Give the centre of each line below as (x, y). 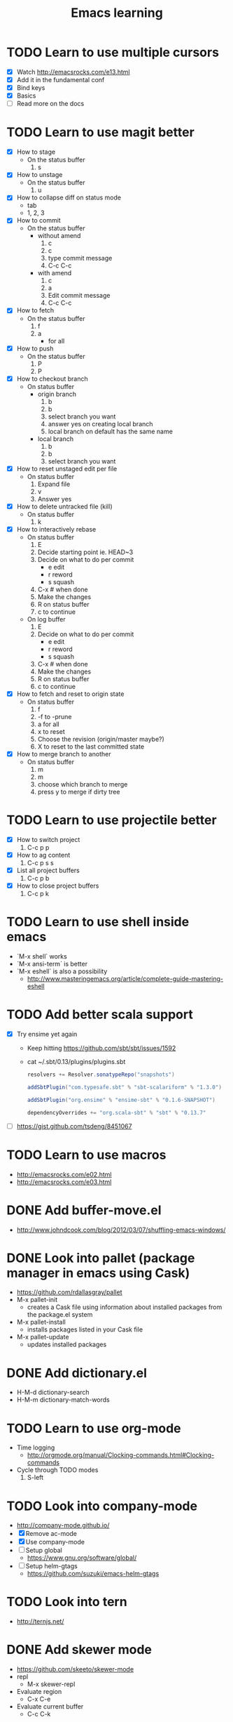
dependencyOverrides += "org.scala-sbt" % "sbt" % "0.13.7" (116, 1112)
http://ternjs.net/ (40, 1622)
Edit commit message (79, 296)
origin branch (57, 394)
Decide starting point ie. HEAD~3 (85, 552)
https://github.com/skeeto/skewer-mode (75, 1669)
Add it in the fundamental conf (61, 80)
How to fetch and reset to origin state (70, 694)
